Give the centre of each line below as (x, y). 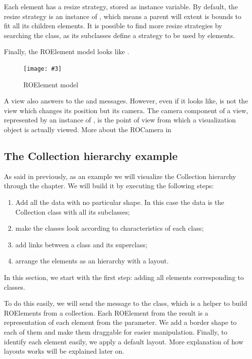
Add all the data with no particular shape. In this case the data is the (120, 202)
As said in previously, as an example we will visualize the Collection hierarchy (120, 176)
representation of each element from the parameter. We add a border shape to (120, 322)
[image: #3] (43, 69)
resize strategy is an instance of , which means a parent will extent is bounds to (123, 16)
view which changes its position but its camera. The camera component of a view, (126, 110)
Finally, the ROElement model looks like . (67, 51)
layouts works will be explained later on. (64, 351)
